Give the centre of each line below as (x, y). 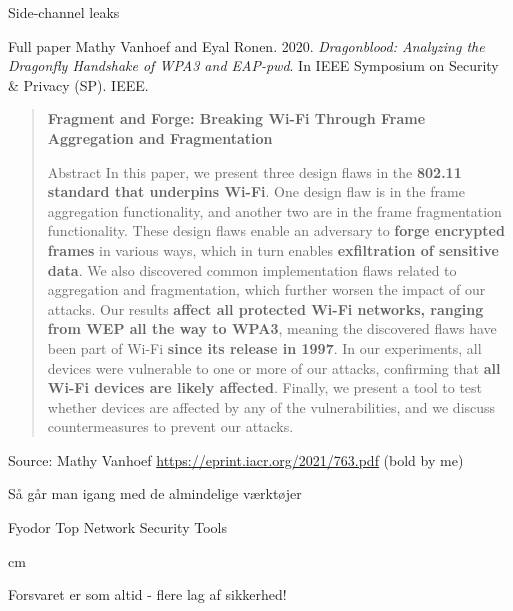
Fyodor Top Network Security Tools (117, 527)
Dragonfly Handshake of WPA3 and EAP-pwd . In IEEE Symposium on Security (253, 65)
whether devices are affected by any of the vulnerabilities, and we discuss (271, 406)
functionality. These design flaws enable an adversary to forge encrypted (276, 230)
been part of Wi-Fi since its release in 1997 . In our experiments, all (264, 347)
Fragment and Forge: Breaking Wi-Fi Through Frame (236, 118)
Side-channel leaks (64, 12)
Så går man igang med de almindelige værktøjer (155, 493)
